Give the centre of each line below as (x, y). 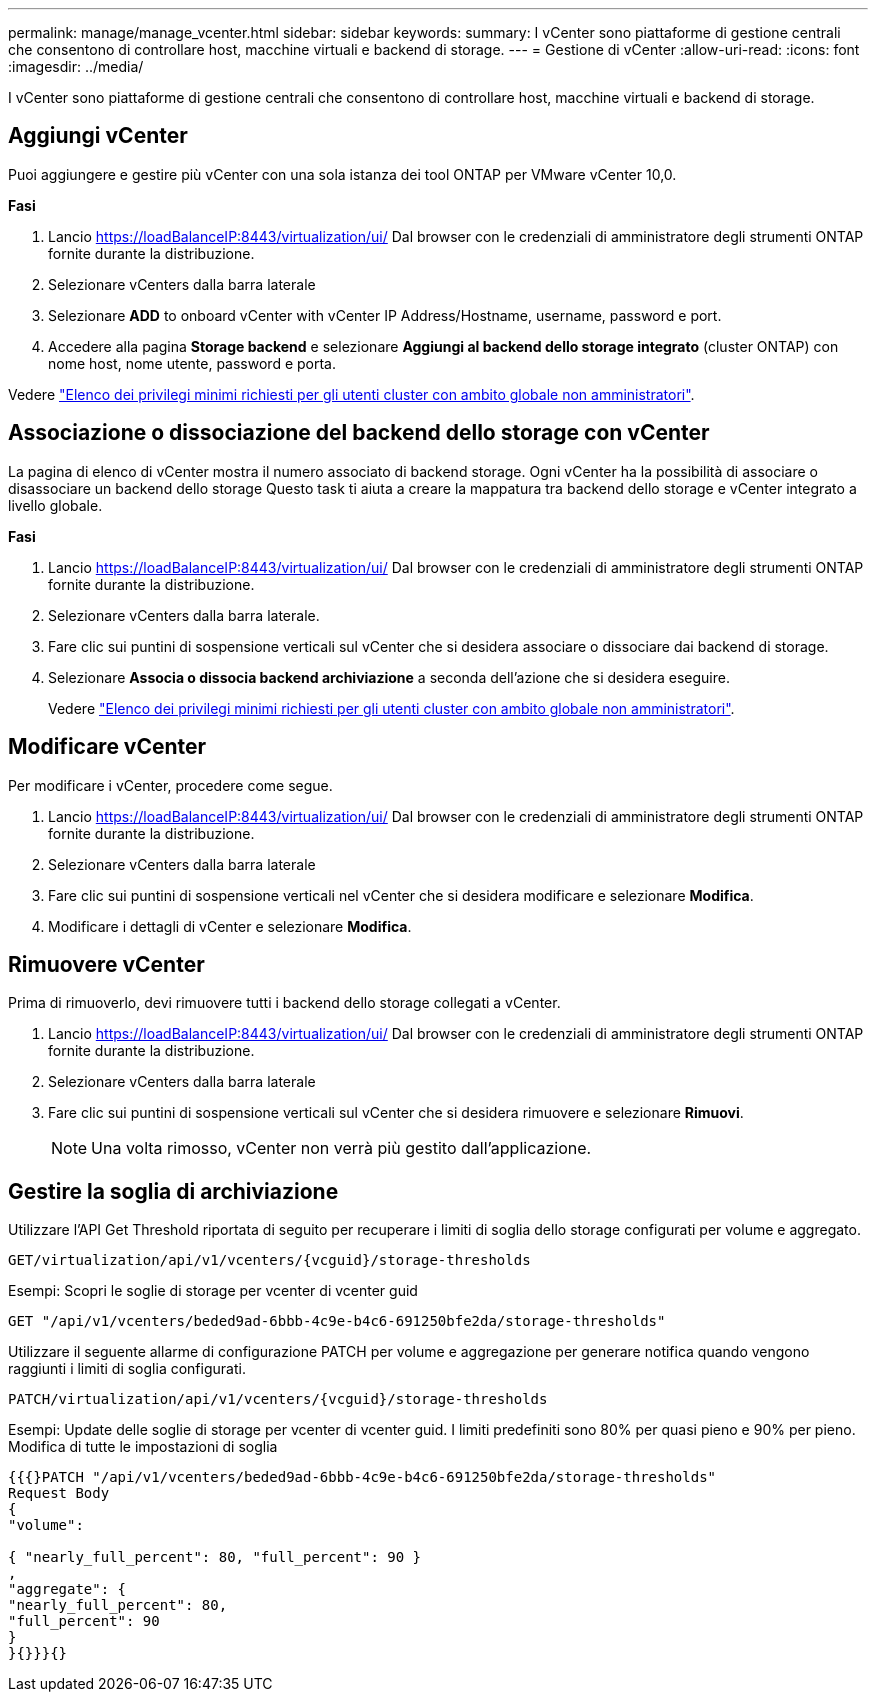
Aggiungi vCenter (98, 136)
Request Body (59, 1493)
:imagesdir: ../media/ (76, 66)
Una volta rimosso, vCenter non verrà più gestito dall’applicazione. (341, 1148)
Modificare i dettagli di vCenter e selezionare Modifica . (230, 926)
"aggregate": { (67, 1589)
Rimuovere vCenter (106, 964)
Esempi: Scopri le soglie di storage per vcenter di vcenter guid (213, 1291)
